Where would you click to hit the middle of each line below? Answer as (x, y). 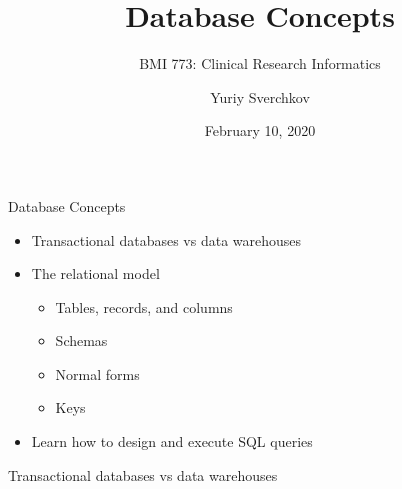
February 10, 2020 (260, 130)
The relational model (95, 273)
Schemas (81, 340)
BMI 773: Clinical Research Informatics (260, 63)
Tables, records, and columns (144, 306)
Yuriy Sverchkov (260, 96)
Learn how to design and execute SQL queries (172, 441)
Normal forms (97, 373)
